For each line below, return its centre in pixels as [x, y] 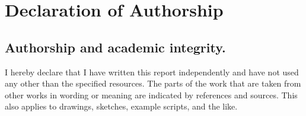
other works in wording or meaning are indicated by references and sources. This [151, 95]
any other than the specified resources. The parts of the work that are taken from [153, 83]
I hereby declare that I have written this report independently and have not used [152, 72]
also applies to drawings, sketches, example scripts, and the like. [121, 106]
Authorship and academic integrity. [115, 47]
